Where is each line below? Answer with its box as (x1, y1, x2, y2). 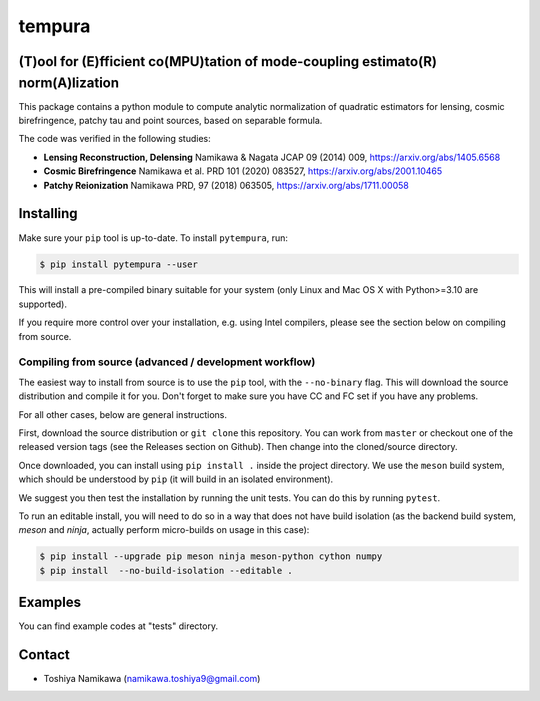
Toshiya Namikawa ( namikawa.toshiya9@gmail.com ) (43, 673, 261, 685)
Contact (18, 646, 70, 663)
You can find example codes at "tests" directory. (18, 620, 219, 632)
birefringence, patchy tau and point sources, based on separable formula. (18, 115, 323, 127)
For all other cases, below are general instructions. (18, 408, 227, 420)
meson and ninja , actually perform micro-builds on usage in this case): (18, 524, 310, 536)
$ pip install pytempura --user (39, 258, 199, 270)
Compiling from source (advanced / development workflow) (18, 355, 316, 369)
